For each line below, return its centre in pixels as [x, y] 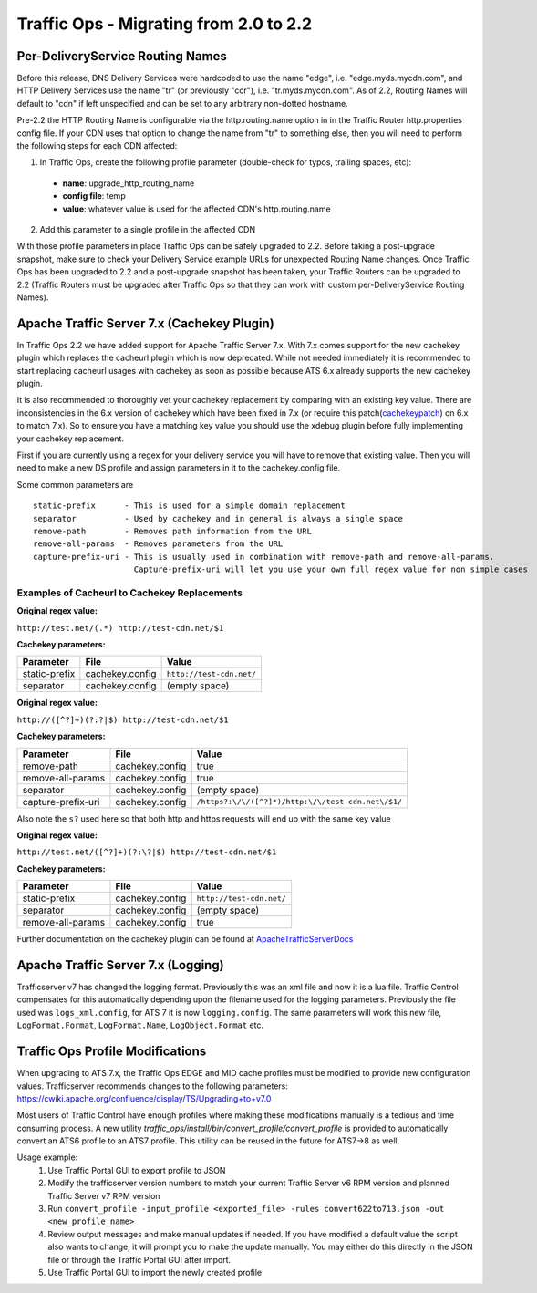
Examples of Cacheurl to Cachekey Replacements [130, 593]
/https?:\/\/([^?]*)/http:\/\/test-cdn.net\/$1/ [299, 802]
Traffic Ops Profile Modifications [112, 1052]
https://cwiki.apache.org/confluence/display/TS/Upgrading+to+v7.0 [144, 1098]
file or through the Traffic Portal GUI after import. [139, 1259]
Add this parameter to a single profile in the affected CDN [148, 229]
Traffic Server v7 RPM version [104, 1195]
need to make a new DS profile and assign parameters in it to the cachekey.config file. [179, 468]
